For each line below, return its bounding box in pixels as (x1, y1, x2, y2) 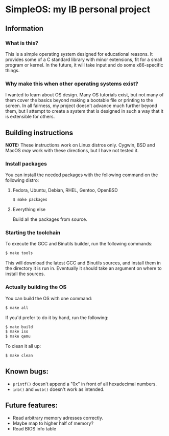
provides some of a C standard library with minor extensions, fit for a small (5, 56, 162, 63)
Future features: (5, 401, 58, 410)
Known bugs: (5, 367, 49, 376)
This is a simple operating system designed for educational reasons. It (5, 51, 153, 57)
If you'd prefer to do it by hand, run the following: (5, 314, 109, 321)
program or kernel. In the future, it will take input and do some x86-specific (5, 61, 163, 68)
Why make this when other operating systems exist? (5, 80, 139, 87)
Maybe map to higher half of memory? (12, 420, 93, 426)
